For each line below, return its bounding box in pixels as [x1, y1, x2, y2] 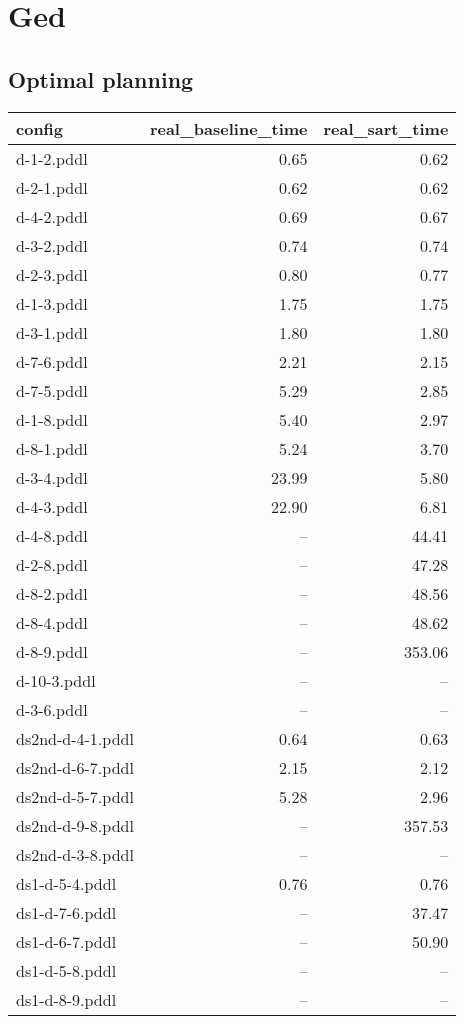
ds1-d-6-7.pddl [16, 929, 117, 953]
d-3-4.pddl [16, 465, 88, 489]
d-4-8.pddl [16, 523, 88, 547]
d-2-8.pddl [16, 552, 88, 576]
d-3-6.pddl [16, 697, 88, 721]
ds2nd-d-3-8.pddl [16, 842, 134, 866]
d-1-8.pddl [16, 407, 88, 431]
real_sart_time [323, 116, 449, 140]
